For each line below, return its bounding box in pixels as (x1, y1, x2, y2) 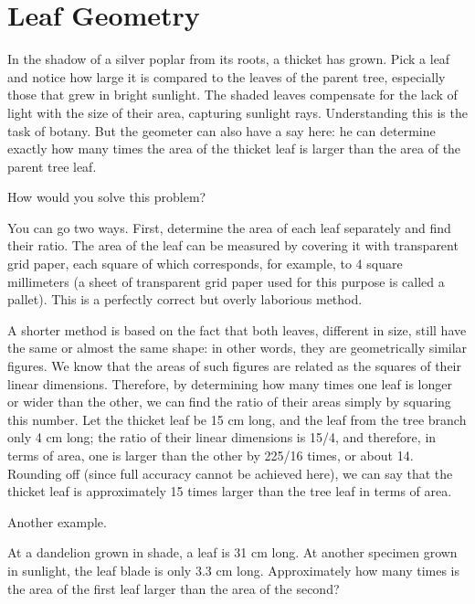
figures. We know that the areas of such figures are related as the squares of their (7, 356, 461, 376)
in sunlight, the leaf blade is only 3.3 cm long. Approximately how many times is (7, 560, 460, 579)
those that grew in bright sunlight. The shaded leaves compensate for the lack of (7, 85, 458, 104)
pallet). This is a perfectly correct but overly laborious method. (7, 290, 363, 309)
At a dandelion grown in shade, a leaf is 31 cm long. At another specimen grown (7, 543, 458, 562)
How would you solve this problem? (7, 187, 206, 207)
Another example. (7, 512, 107, 531)
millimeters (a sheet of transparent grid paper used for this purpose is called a (7, 271, 445, 291)
